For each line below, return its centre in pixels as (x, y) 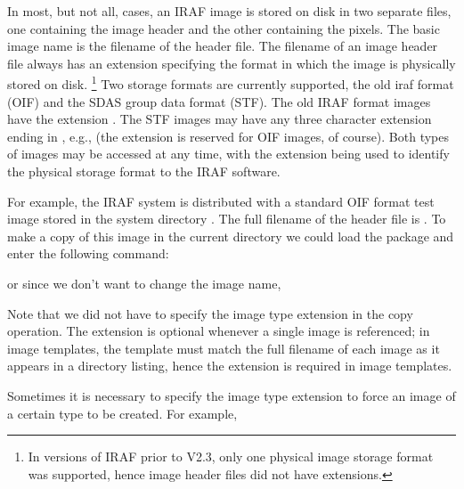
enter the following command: (88, 253)
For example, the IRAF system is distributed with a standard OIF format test (221, 201)
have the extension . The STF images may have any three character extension (220, 119)
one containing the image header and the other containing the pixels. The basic (224, 28)
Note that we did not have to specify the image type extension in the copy (210, 313)
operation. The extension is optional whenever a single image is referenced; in (219, 331)
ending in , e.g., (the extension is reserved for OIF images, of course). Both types (228, 136)
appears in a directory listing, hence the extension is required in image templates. (230, 366)
